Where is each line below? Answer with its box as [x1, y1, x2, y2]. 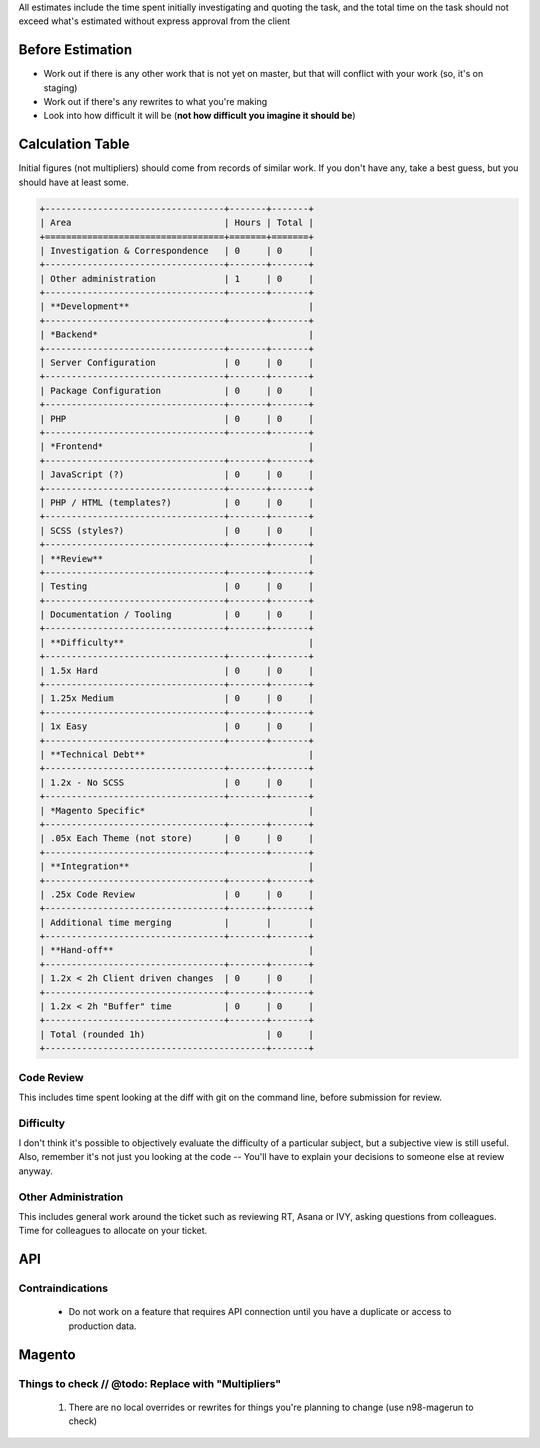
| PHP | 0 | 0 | [39, 413, 314, 424]
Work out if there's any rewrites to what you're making [43, 96, 268, 108]
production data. [68, 1320, 137, 1332]
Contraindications [18, 1281, 109, 1295]
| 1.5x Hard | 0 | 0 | [39, 665, 314, 676]
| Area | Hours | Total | [39, 217, 314, 229]
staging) [43, 81, 78, 94]
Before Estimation [18, 41, 133, 59]
